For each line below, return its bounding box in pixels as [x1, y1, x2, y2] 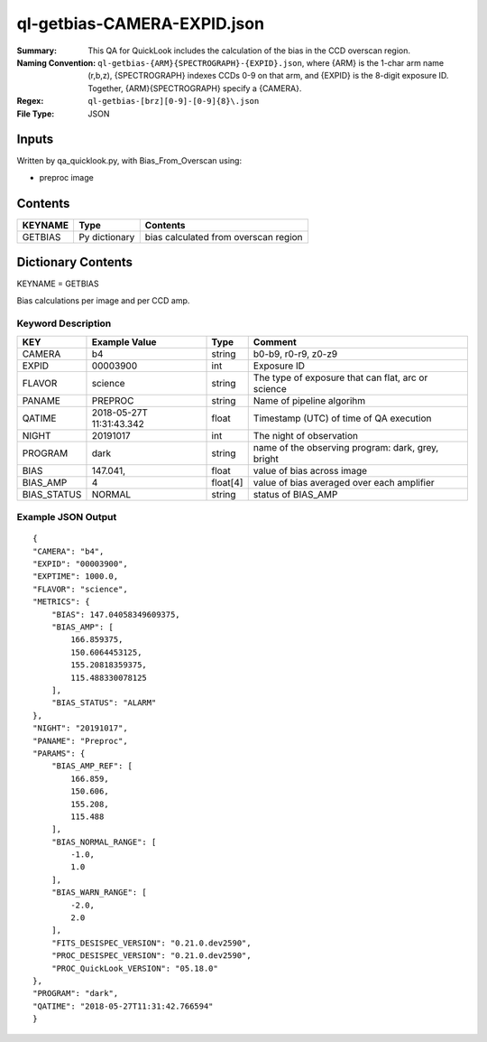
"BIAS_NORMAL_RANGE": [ [51, 836, 157, 847]
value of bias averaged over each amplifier [253, 476, 435, 488]
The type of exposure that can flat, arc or [253, 371, 428, 384]
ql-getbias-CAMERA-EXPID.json [16, 14, 265, 33]
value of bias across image [253, 464, 368, 477]
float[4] [211, 476, 243, 488]
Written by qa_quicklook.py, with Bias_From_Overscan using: [16, 155, 243, 166]
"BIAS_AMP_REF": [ [51, 761, 133, 771]
